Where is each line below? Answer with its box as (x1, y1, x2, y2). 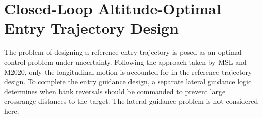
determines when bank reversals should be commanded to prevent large (4, 86, 226, 96)
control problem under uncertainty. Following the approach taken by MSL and (4, 56, 247, 67)
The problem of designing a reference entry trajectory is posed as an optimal (4, 47, 242, 57)
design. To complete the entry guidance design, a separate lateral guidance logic (4, 76, 252, 87)
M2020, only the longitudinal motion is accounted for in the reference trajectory (4, 66, 252, 77)
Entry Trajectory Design (4, 18, 179, 38)
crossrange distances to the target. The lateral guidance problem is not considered (4, 96, 258, 106)
